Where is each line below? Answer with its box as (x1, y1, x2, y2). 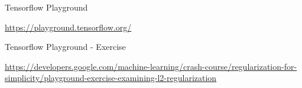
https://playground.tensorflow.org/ (5, 21, 132, 33)
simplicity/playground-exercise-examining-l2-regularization (5, 72, 217, 84)
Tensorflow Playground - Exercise (5, 40, 126, 53)
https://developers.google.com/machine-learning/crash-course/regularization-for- (5, 60, 297, 72)
